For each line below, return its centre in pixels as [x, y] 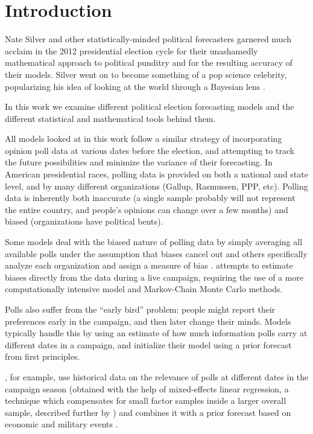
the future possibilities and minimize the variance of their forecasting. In [139, 162]
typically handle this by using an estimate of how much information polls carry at [156, 333]
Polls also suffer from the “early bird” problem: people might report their [140, 309]
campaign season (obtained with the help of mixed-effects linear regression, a [147, 388]
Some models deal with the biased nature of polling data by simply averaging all [154, 242]
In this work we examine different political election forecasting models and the [150, 107]
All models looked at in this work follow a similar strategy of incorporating [144, 139]
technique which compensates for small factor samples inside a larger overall [146, 400]
